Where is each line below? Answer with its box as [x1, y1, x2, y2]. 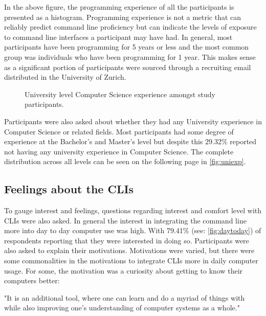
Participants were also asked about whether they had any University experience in [4, 116, 262, 126]
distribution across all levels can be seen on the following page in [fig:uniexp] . [4, 156, 246, 167]
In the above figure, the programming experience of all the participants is [4, 2, 234, 12]
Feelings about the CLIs [4, 181, 134, 197]
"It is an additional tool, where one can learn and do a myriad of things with [4, 292, 245, 303]
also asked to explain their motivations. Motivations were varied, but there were [4, 245, 255, 256]
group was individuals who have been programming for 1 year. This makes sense [4, 51, 256, 62]
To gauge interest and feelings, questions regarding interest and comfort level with [4, 205, 262, 216]
